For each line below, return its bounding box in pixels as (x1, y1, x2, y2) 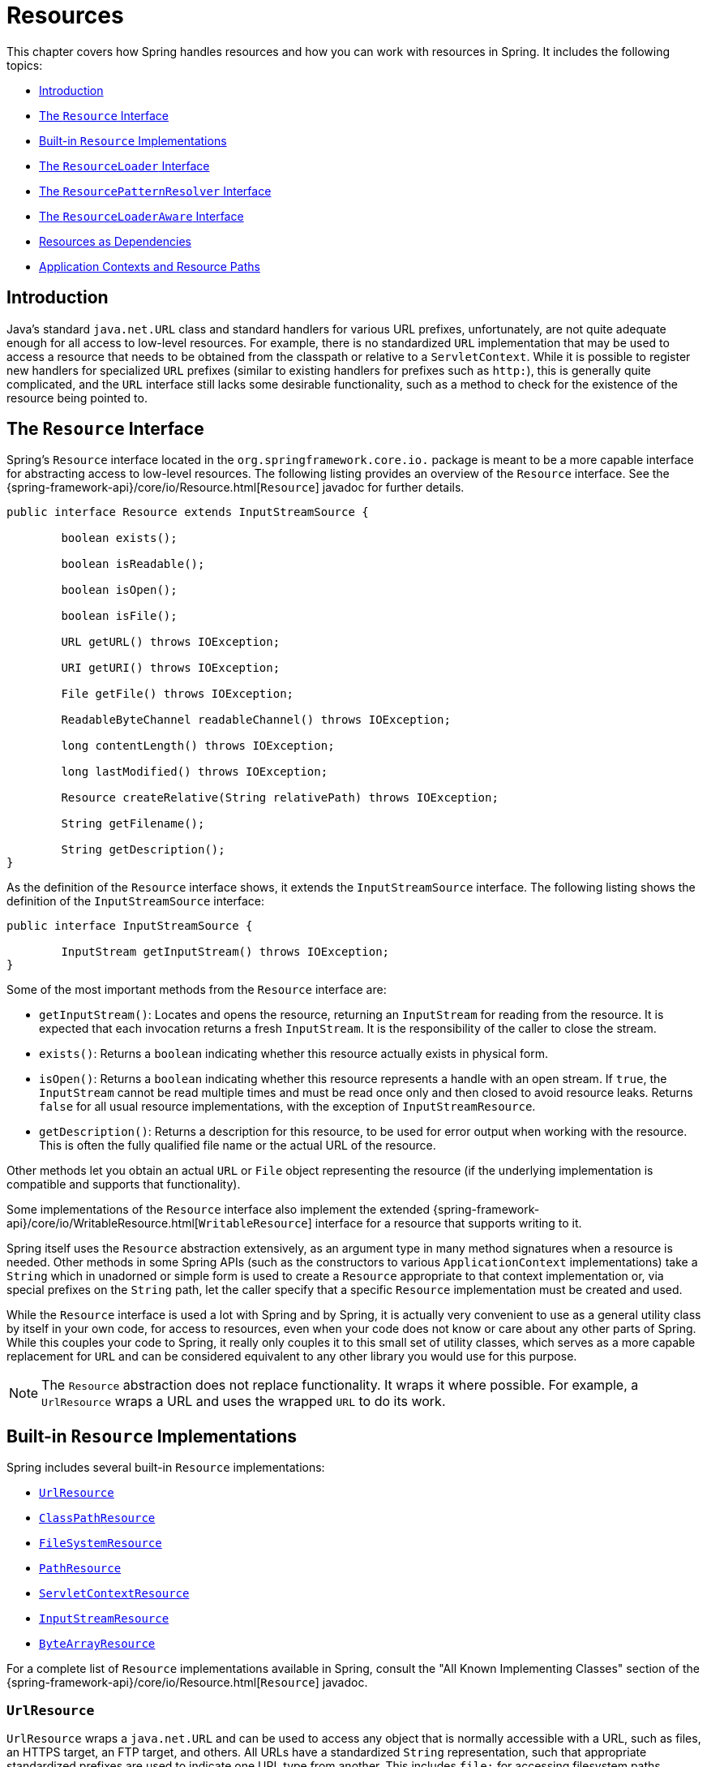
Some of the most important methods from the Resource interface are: (6, 982, 387, 997)
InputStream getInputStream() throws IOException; (61, 945, 390, 959)
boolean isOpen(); (61, 583, 178, 597)
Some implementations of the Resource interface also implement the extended (6, 1202, 431, 1217)
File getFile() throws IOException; (61, 687, 294, 701)
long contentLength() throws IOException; (61, 739, 335, 753)
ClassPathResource (39, 1511, 156, 1525)
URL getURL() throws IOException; (61, 635, 281, 649)
